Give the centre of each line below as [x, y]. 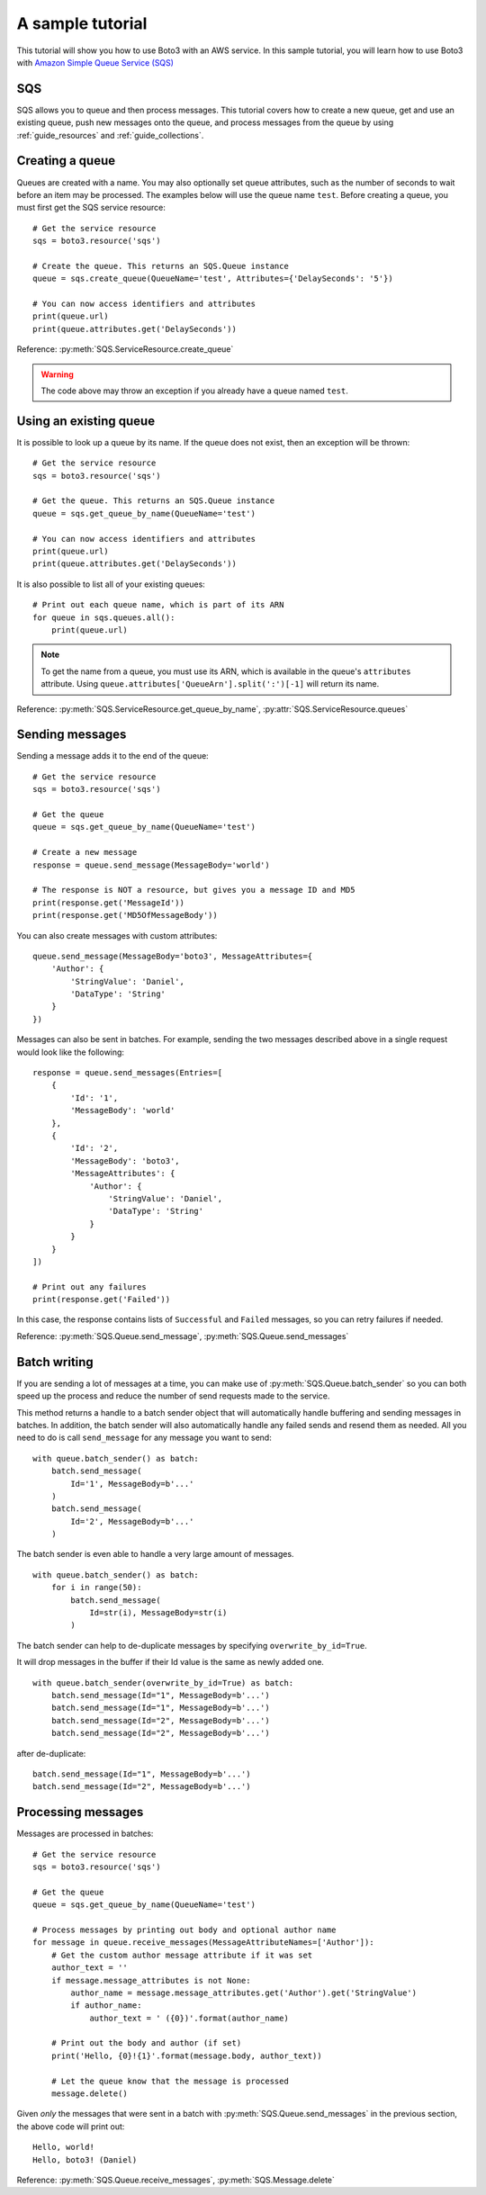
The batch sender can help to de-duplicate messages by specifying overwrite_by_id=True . [192, 1645]
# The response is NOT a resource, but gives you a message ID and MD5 [194, 890]
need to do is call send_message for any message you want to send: [144, 1438]
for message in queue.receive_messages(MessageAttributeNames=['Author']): [203, 1943]
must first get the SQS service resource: [91, 208]
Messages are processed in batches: [85, 1834]
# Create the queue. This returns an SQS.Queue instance [161, 266]
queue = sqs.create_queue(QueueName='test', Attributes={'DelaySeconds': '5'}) [213, 279]
